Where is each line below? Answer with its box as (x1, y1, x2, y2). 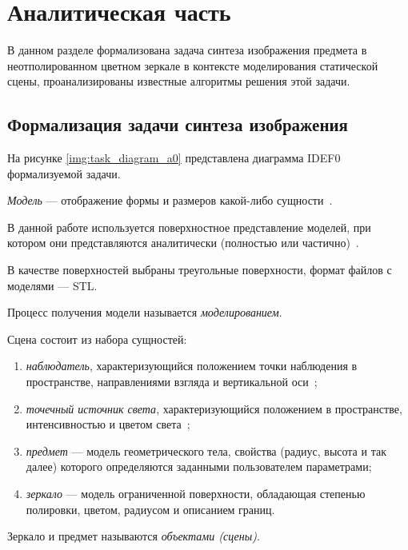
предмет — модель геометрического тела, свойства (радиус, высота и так (26, 442, 386, 459)
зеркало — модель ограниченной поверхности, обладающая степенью (26, 485, 366, 502)
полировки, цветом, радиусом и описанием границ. (26, 500, 275, 517)
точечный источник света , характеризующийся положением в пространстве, (26, 400, 402, 416)
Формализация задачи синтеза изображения (7, 112, 348, 137)
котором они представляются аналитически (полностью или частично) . (7, 234, 359, 251)
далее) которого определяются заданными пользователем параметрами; (26, 458, 372, 475)
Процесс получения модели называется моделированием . (7, 304, 282, 321)
